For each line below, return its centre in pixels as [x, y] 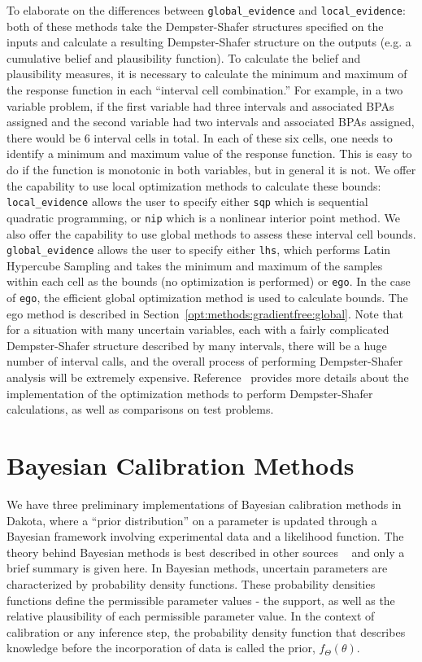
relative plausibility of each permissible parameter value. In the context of [191, 616]
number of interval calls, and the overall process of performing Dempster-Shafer [205, 361]
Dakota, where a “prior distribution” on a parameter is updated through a [192, 520]
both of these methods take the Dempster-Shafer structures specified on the [195, 26]
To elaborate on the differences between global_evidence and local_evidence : [206, 10]
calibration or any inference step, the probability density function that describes [206, 631]
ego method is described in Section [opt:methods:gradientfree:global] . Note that [205, 313]
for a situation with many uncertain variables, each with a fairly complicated [198, 329]
